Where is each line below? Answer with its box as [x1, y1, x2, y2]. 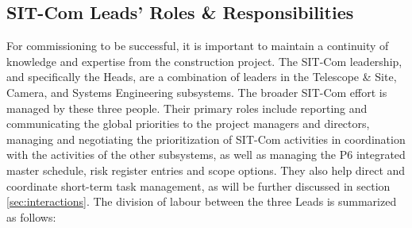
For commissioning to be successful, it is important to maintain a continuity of [6, 37, 389, 54]
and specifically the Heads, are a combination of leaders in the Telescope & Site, [6, 68, 397, 85]
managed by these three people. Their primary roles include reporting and [6, 99, 368, 116]
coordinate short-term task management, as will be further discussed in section [6, 177, 391, 194]
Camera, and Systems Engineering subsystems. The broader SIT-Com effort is [6, 83, 387, 100]
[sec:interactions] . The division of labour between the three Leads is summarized [6, 193, 397, 210]
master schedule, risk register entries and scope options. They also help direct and [6, 161, 406, 178]
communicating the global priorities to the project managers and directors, [6, 115, 370, 132]
